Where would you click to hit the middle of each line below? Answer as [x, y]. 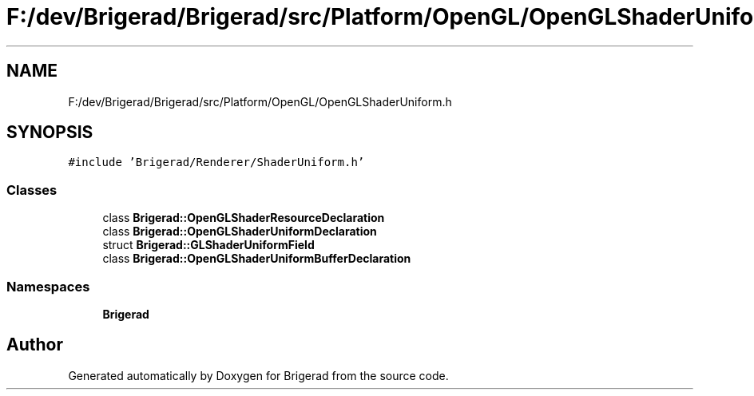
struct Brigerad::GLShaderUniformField [208, 245]
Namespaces [48, 286]
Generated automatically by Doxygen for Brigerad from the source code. [258, 375]
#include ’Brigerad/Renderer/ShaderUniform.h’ [216, 162]
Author [35, 345]
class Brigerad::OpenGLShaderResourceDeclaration [244, 218]
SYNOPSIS [50, 133]
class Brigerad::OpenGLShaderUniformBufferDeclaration [257, 259]
